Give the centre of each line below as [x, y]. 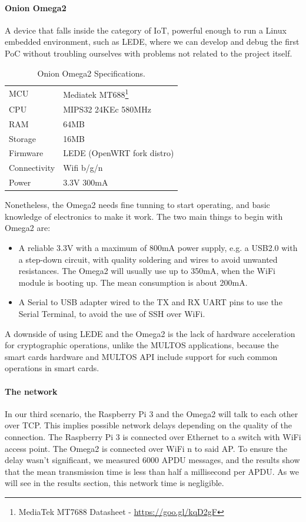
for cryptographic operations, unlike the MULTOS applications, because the [142, 345]
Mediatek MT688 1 [96, 94]
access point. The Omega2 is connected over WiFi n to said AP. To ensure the [146, 448]
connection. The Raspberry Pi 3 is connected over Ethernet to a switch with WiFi [153, 436]
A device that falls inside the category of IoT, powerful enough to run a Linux [146, 30]
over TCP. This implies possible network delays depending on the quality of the [148, 425]
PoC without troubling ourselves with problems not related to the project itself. [149, 53]
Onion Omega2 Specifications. [91, 73]
